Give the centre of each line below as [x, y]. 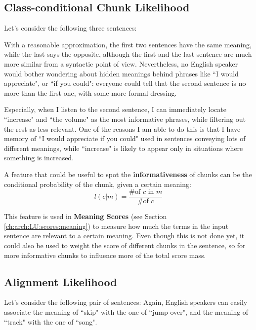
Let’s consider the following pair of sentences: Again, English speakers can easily [126, 302]
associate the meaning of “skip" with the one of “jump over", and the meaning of [126, 312]
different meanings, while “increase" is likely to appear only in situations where [124, 148]
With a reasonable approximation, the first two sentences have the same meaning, [128, 44]
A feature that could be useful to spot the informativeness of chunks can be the [128, 174]
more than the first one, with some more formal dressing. [90, 92]
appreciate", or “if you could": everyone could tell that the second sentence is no [125, 83]
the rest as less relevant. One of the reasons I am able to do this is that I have [122, 128]
